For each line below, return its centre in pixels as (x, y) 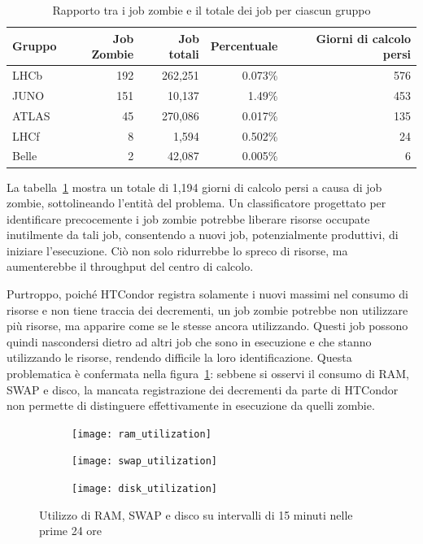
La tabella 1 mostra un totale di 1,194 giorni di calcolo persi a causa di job (194, 187)
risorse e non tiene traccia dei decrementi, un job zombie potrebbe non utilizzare (207, 309)
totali (184, 54)
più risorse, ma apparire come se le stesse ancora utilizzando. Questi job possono (207, 326)
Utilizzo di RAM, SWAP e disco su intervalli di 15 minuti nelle (196, 514)
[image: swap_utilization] (144, 461)
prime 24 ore (71, 531)
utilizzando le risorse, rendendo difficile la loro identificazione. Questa (179, 357)
